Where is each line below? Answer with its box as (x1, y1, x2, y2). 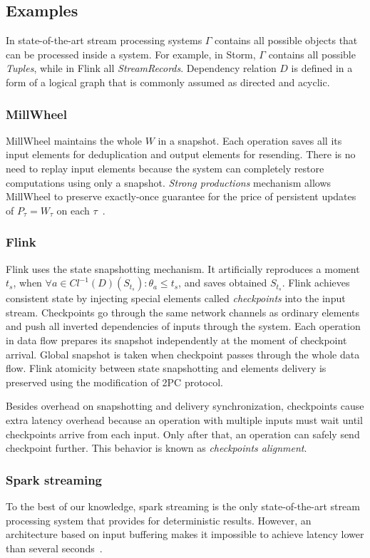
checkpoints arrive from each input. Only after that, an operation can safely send (6, 426, 360, 441)
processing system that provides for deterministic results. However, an (6, 512, 312, 527)
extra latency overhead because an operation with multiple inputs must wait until (6, 412, 363, 427)
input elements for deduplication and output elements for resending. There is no (6, 147, 356, 162)
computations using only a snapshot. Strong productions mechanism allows (6, 175, 332, 190)
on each (56, 202, 90, 217)
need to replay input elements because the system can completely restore (6, 160, 324, 175)
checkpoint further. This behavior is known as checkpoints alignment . (6, 440, 307, 455)
